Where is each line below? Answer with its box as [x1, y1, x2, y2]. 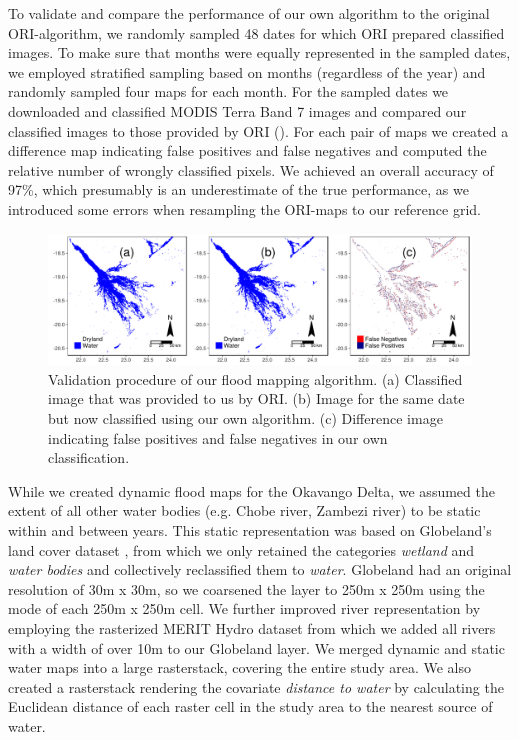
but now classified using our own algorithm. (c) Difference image [48, 407, 443, 428]
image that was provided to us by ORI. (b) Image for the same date [48, 388, 465, 409]
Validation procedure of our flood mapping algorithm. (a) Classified [48, 368, 463, 389]
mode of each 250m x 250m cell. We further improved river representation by [8, 598, 481, 619]
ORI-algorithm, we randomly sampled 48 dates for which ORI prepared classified [8, 22, 505, 43]
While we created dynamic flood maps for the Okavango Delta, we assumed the [8, 480, 495, 501]
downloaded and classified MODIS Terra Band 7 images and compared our [8, 100, 467, 121]
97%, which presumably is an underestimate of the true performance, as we [8, 179, 469, 200]
